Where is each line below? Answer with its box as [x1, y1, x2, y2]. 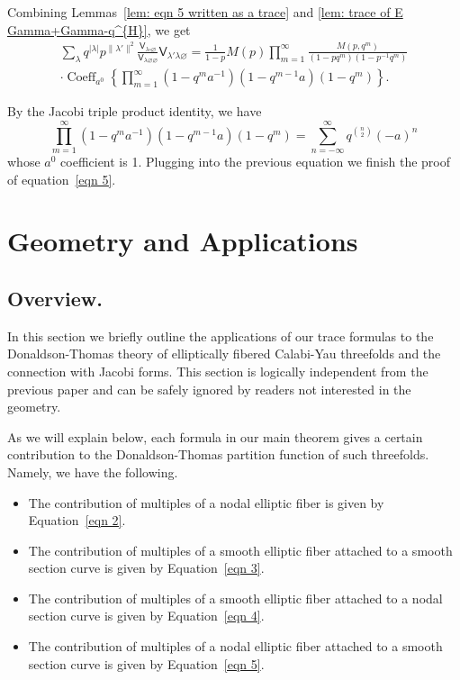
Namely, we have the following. [7, 462, 178, 481]
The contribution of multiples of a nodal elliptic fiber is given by [28, 493, 384, 512]
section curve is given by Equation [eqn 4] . [28, 606, 265, 625]
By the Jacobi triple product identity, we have [7, 102, 262, 121]
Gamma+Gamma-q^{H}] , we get [7, 20, 191, 39]
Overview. [7, 284, 103, 312]
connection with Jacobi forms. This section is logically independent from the [7, 361, 428, 380]
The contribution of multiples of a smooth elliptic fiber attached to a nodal [28, 588, 443, 607]
